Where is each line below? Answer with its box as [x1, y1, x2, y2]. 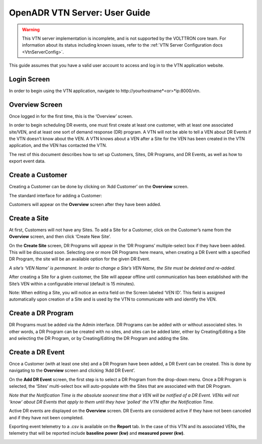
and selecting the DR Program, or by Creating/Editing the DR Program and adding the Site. [9, 335, 189, 341]
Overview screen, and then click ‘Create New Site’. [9, 234, 111, 239]
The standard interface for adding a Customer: [9, 192, 102, 198]
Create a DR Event [9, 348, 65, 356]
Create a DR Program [9, 309, 74, 317]
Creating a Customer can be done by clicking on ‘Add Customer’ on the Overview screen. [9, 184, 189, 190]
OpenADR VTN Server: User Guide [9, 7, 150, 18]
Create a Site [9, 214, 49, 222]
